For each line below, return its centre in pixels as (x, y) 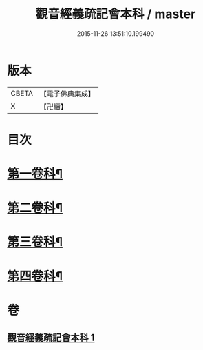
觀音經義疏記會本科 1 (51, 338)
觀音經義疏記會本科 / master (116, 14)
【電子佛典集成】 (67, 94)
